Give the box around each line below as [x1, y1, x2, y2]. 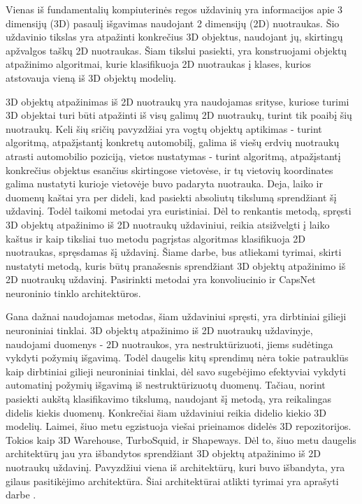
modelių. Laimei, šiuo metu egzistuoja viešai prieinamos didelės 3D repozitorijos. [6, 419, 352, 433]
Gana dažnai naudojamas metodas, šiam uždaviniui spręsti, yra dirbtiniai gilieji [6, 309, 347, 324]
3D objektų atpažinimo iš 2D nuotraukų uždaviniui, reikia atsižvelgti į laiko [6, 217, 330, 231]
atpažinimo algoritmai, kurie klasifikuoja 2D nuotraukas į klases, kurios [6, 57, 312, 71]
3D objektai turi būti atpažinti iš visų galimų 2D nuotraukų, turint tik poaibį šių [6, 108, 352, 122]
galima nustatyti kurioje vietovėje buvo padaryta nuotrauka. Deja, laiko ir [6, 176, 323, 191]
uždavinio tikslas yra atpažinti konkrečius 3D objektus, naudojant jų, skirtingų [6, 29, 343, 44]
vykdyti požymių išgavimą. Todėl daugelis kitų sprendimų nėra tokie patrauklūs [6, 350, 349, 365]
